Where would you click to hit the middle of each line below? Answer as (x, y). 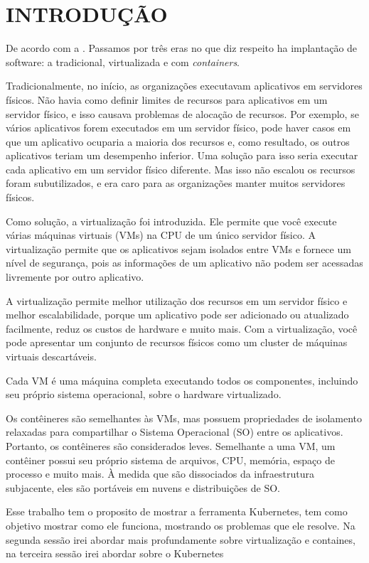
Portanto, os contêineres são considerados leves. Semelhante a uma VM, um (171, 445)
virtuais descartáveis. (51, 356)
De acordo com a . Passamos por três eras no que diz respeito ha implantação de (182, 48)
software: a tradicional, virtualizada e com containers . (123, 61)
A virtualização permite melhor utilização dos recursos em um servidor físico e (177, 300)
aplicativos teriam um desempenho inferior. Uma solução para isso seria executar (182, 155)
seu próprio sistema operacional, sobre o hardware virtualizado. (144, 394)
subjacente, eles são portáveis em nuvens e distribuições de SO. (143, 487)
